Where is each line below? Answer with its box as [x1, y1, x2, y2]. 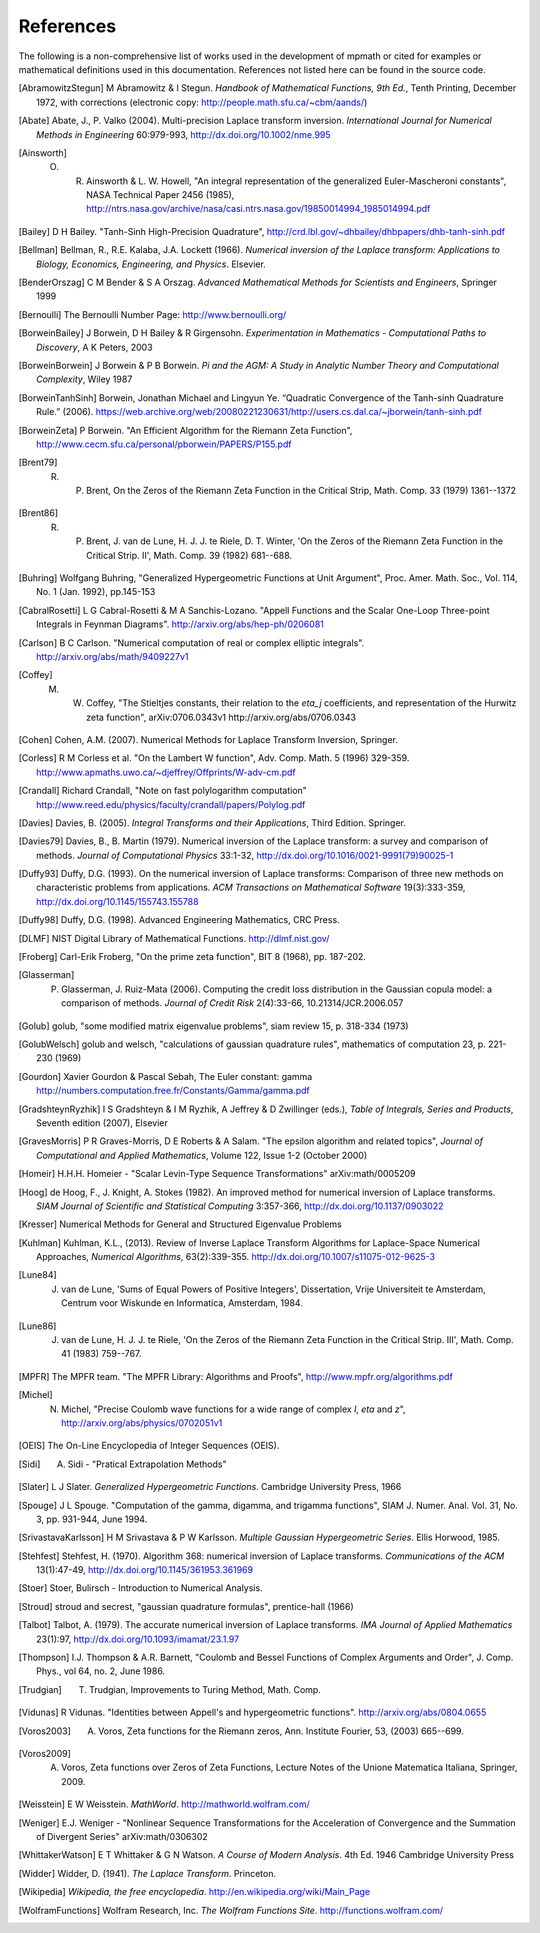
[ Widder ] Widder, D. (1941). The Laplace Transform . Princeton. [18, 1867, 277, 1879]
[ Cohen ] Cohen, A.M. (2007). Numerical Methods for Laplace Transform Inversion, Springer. [18, 733, 399, 745]
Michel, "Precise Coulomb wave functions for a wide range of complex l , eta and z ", [61, 1403, 406, 1415]
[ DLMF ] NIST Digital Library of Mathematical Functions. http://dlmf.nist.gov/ [18, 932, 330, 944]
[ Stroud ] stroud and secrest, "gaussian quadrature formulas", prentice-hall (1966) [18, 1600, 354, 1612]
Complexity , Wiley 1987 [36, 373, 133, 385]
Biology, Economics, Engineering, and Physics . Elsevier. [36, 258, 267, 270]
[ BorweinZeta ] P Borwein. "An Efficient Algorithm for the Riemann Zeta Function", [18, 424, 353, 436]
